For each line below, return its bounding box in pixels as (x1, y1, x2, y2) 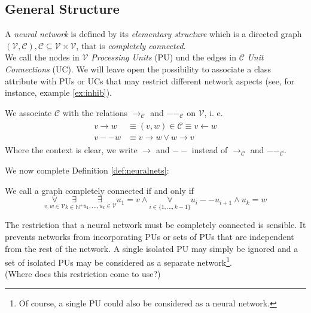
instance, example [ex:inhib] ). (5, 86, 112, 99)
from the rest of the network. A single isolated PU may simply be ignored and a (5, 242, 298, 254)
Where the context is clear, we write (5, 144, 138, 156)
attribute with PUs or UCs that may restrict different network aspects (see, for (5, 74, 295, 87)
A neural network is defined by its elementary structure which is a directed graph (5, 28, 302, 40)
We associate (5, 106, 52, 118)
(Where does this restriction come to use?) (5, 268, 161, 280)
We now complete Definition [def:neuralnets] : (5, 164, 169, 177)
